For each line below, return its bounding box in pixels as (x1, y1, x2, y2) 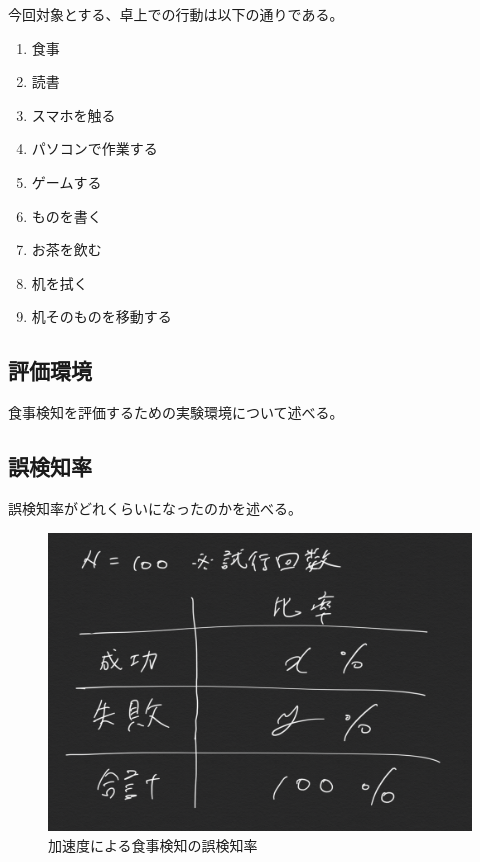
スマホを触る (31, 104, 116, 125)
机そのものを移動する (31, 306, 172, 327)
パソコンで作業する (31, 138, 158, 159)
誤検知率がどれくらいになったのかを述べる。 (8, 497, 302, 518)
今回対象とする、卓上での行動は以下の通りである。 (8, 4, 344, 24)
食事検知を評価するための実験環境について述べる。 (8, 402, 344, 423)
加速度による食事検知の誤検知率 (48, 835, 258, 856)
